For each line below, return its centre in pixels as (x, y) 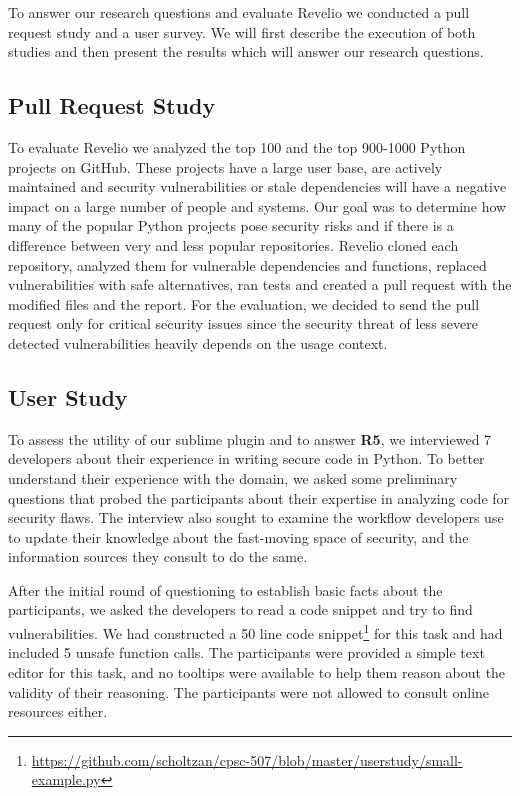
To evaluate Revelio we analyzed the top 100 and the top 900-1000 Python (237, 146)
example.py (66, 779)
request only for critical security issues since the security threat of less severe (243, 323)
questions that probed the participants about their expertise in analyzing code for (259, 497)
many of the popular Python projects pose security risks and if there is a (231, 225)
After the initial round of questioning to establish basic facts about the (225, 589)
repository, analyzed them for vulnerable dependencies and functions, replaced (247, 264)
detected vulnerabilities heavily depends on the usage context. (198, 342)
